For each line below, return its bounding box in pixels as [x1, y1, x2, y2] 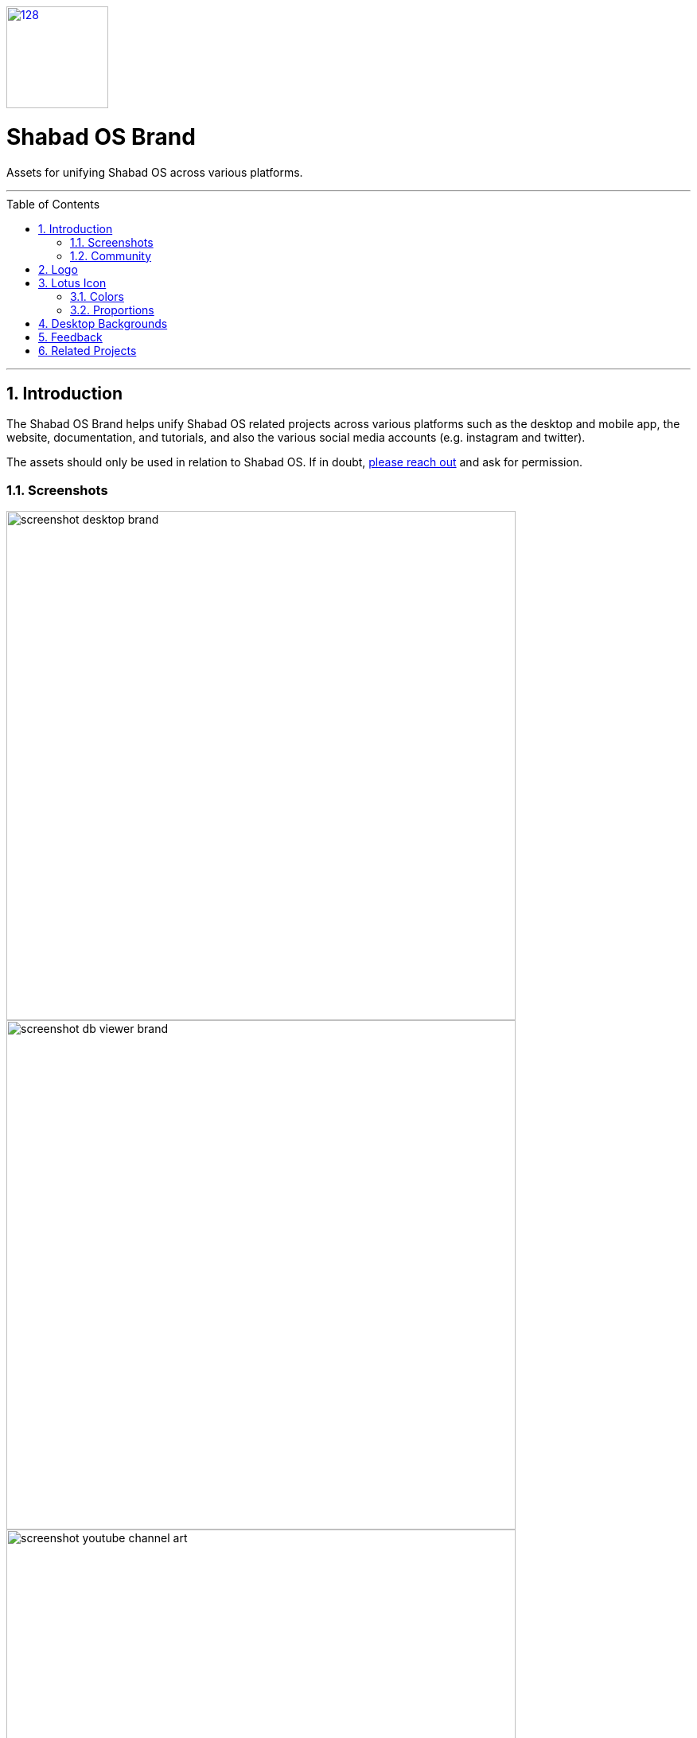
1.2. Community [70, 248, 152, 263]
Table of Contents [6, 197, 100, 211]
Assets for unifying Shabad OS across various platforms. [6, 165, 303, 179]
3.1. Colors [70, 289, 124, 303]
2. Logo [38, 262, 78, 276]
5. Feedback [38, 329, 103, 344]
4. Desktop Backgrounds [38, 316, 168, 330]
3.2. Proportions [70, 302, 154, 317]
